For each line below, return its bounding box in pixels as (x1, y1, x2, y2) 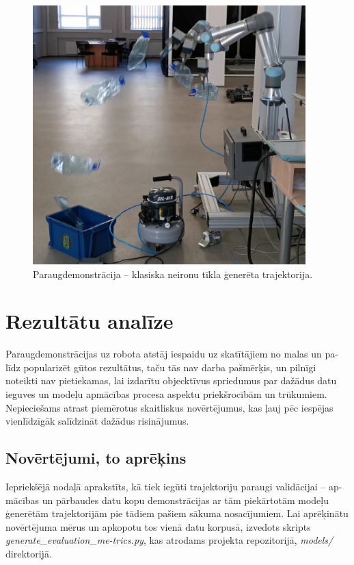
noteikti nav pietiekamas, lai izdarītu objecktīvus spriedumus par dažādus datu (5, 373, 337, 388)
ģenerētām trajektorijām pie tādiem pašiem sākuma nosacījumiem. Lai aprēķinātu (5, 506, 349, 520)
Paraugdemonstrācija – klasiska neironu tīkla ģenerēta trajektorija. (33, 266, 313, 281)
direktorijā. (5, 546, 52, 560)
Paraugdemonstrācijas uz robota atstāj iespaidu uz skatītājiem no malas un (5, 347, 322, 361)
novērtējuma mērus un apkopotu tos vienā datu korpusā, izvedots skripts (5, 519, 311, 533)
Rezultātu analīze (5, 307, 174, 335)
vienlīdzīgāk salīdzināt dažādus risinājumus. (5, 414, 189, 428)
